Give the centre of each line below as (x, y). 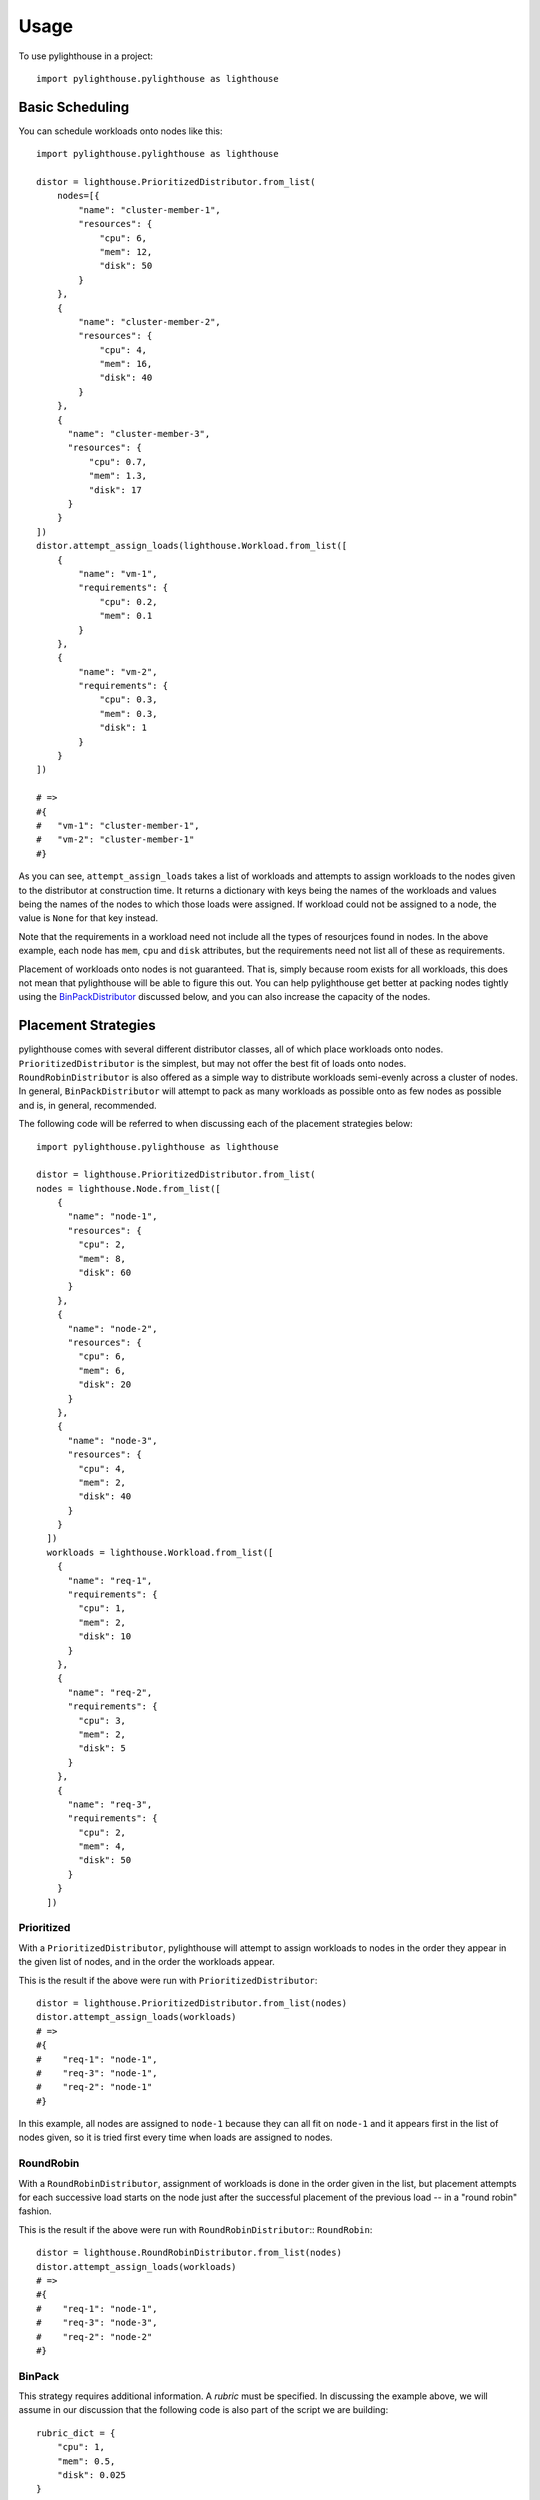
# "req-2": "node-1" (94, 2087)
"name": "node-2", (112, 1328)
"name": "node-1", (112, 1216)
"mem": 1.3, (118, 476)
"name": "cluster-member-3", (139, 434)
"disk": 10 (105, 1636)
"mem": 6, (102, 1370)
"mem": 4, (102, 1846)
